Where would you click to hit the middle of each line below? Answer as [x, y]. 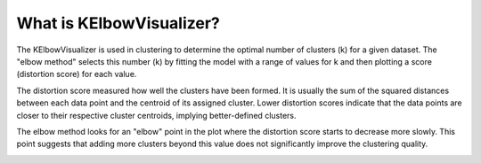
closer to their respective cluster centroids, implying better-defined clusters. [156, 115]
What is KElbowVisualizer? [118, 23]
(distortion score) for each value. [77, 74]
